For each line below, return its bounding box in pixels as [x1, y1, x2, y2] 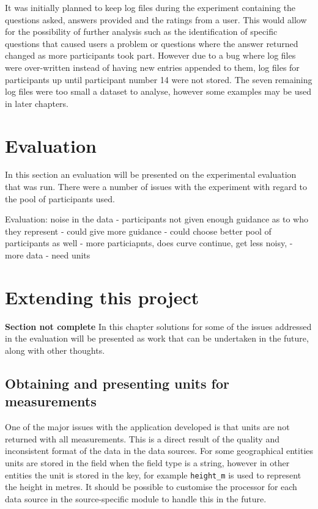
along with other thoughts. [5, 343, 105, 356]
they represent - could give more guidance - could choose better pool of [5, 224, 272, 237]
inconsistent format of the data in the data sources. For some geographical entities [5, 444, 314, 457]
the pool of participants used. [5, 192, 115, 205]
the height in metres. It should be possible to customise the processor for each [5, 480, 297, 493]
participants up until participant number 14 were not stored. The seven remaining [5, 73, 312, 86]
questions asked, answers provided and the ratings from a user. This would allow [5, 13, 307, 26]
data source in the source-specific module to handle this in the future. [5, 492, 267, 505]
